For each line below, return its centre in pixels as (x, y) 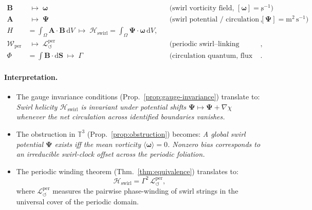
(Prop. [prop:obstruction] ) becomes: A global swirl (166, 133)
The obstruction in (46, 133)
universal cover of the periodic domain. (78, 201)
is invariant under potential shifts (134, 106)
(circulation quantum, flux (211, 56)
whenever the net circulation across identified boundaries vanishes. (121, 117)
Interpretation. (31, 77)
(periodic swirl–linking (204, 44)
